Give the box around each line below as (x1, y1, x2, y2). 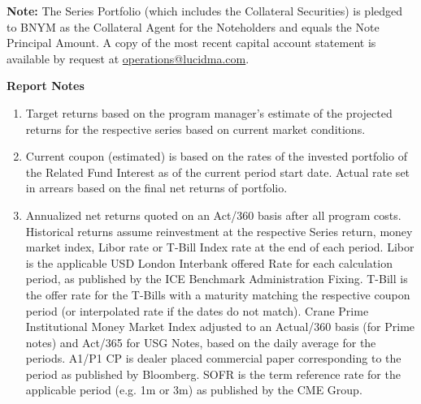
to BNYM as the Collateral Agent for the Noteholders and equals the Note (7, 18, 380, 35)
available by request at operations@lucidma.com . (7, 49, 250, 67)
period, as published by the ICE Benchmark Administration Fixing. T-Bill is (25, 270, 408, 287)
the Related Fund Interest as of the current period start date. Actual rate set (25, 163, 410, 180)
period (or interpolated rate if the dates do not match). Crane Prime (25, 302, 369, 319)
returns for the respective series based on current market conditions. (25, 120, 366, 137)
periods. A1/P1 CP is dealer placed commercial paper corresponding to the (25, 350, 401, 367)
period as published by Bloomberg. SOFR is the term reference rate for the (25, 365, 401, 382)
